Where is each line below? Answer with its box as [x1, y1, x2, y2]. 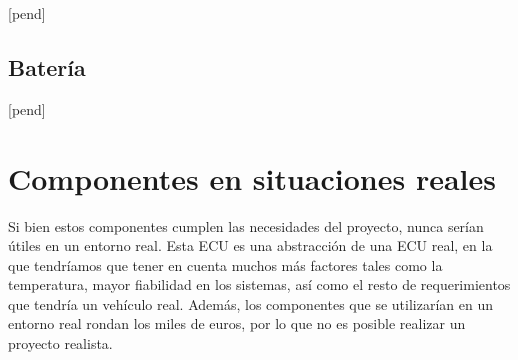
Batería [8, 51, 86, 82]
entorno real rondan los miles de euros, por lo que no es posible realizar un [8, 313, 466, 334]
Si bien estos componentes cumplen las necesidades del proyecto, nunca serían [8, 215, 484, 236]
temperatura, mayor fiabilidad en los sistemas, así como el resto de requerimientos [8, 274, 511, 295]
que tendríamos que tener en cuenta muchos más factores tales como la [8, 254, 443, 275]
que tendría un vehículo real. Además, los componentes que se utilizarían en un [8, 293, 493, 314]
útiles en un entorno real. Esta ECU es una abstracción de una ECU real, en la [8, 235, 493, 256]
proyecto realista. [8, 333, 113, 354]
